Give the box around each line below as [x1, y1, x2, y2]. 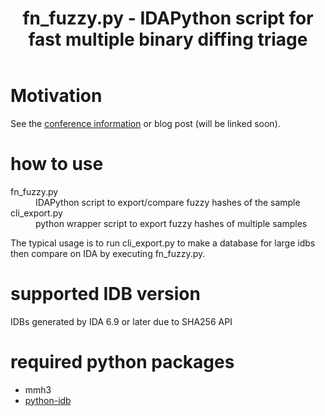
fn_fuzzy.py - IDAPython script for [22, 7, 314, 30]
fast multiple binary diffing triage [28, 28, 308, 51]
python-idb [24, 394, 72, 406]
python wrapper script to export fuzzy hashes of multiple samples [35, 217, 308, 229]
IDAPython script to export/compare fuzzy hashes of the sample [35, 196, 301, 208]
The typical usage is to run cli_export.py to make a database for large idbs [10, 237, 316, 249]
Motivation [10, 85, 103, 107]
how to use [10, 153, 104, 176]
